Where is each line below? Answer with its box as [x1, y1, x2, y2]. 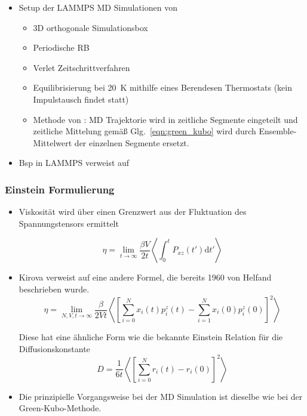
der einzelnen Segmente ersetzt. [74, 136, 189, 149]
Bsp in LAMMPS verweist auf [19, 156, 130, 169]
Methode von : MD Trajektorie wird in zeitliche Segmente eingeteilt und [33, 113, 298, 125]
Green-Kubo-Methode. [19, 402, 102, 414]
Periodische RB [33, 41, 90, 54]
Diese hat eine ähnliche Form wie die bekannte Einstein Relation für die [19, 331, 283, 343]
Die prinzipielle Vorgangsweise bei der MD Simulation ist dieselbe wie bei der [19, 390, 303, 402]
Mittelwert [33, 136, 72, 149]
